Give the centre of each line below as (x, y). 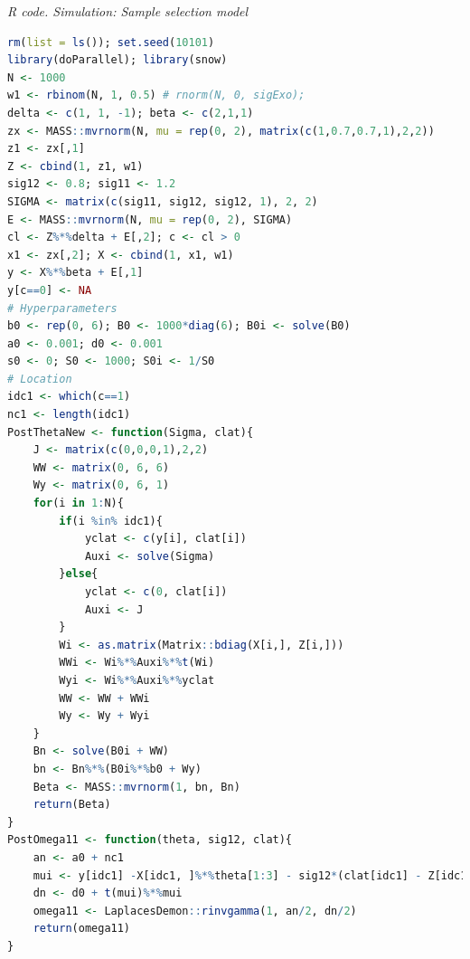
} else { (79, 574)
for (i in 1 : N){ (78, 503)
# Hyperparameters (62, 308)
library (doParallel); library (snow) (117, 60)
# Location (40, 379)
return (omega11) (82, 929)
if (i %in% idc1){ (111, 521)
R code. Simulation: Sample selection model (128, 11)
